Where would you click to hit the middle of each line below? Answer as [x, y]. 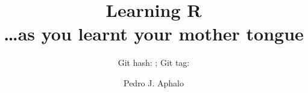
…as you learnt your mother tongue [154, 34]
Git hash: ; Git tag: [154, 63]
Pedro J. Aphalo [153, 82]
